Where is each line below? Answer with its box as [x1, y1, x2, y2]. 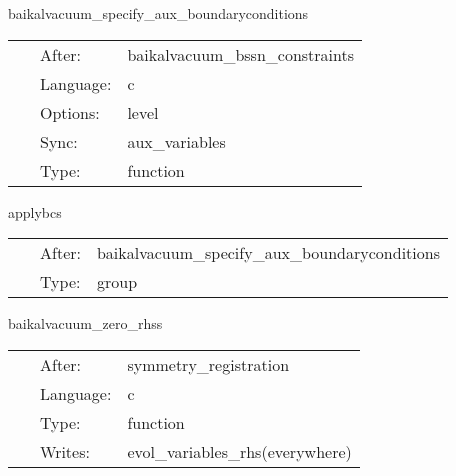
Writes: [40, 439, 90, 463]
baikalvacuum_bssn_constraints [127, 42, 355, 66]
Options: [40, 100, 100, 124]
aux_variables [127, 129, 226, 153]
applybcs [8, 201, 62, 222]
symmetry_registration [127, 352, 290, 376]
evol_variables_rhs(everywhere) [127, 439, 352, 463]
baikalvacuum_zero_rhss [8, 313, 163, 334]
